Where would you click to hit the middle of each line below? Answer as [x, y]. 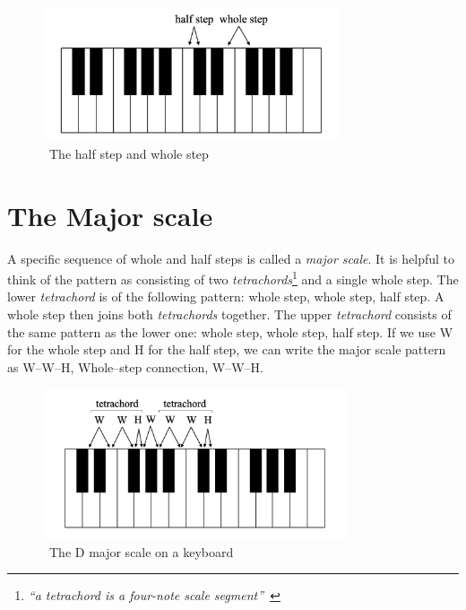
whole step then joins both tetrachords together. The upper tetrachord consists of [229, 314]
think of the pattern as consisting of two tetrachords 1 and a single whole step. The [233, 278]
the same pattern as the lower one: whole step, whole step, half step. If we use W [230, 331]
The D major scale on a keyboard [141, 551]
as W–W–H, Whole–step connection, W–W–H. [135, 366]
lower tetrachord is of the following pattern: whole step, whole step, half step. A [226, 296]
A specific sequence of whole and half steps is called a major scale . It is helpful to [231, 258]
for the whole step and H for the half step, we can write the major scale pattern [227, 349]
